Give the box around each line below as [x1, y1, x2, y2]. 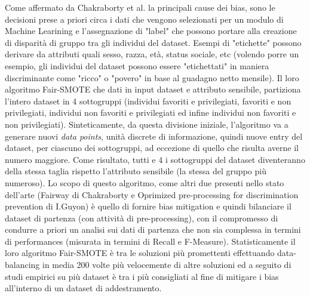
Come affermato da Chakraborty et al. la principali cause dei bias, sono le [5, 1, 275, 13]
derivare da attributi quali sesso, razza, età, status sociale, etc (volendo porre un [5, 48, 299, 60]
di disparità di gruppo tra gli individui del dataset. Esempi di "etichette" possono [5, 36, 302, 48]
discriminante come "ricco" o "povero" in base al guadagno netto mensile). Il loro [5, 71, 299, 84]
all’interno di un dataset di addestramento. [5, 282, 162, 294]
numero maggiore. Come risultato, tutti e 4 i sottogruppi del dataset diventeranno [5, 153, 305, 165]
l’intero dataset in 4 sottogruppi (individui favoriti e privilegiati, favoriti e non [5, 94, 291, 107]
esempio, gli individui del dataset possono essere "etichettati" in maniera [5, 59, 269, 72]
